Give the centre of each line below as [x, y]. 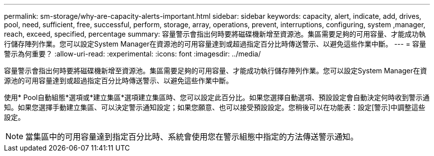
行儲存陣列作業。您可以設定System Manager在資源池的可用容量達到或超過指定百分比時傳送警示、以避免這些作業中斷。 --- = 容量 [215, 44]
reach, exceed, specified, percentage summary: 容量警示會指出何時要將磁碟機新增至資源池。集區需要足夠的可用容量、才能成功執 [215, 34]
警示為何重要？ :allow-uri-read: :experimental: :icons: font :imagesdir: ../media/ [133, 54]
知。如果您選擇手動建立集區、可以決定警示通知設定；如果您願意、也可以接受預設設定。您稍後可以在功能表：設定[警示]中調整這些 [215, 107]
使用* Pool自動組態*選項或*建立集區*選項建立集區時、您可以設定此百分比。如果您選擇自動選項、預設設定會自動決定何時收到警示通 [217, 97]
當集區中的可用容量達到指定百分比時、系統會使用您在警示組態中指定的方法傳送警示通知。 [192, 137]
